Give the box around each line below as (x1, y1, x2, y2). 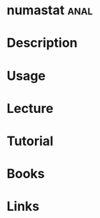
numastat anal (6, 2, 94, 19)
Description (6, 35, 78, 51)
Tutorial (6, 133, 54, 149)
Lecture (6, 100, 54, 117)
